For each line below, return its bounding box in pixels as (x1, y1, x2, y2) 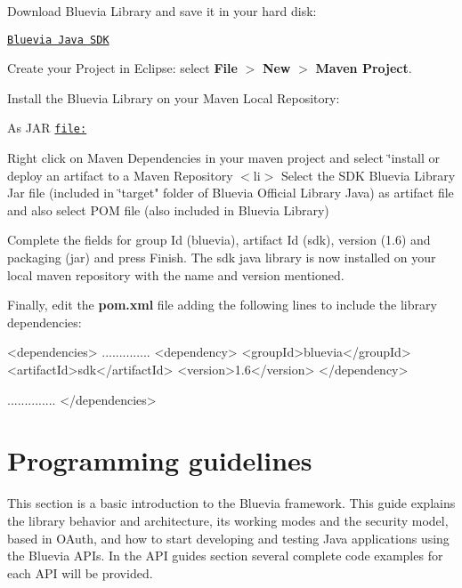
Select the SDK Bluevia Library (280, 165, 456, 184)
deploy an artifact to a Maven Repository (7, 165, 233, 184)
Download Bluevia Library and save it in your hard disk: (7, 2, 317, 20)
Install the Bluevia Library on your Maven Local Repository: (7, 88, 340, 107)
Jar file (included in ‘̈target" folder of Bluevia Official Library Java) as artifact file (7, 183, 454, 202)
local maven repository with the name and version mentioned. (7, 265, 344, 284)
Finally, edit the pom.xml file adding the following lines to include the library (7, 295, 437, 314)
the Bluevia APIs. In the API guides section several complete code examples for (7, 546, 443, 565)
